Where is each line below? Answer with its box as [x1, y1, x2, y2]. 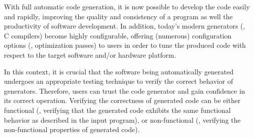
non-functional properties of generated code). [4, 124, 140, 135]
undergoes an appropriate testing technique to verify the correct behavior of [4, 76, 233, 86]
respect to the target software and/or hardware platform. [4, 49, 176, 60]
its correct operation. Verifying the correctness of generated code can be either [4, 95, 241, 105]
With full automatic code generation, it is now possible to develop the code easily [4, 1, 250, 11]
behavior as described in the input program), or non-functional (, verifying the [4, 114, 241, 125]
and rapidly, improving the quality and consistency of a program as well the [4, 11, 233, 21]
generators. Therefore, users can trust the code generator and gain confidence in [4, 85, 245, 96]
